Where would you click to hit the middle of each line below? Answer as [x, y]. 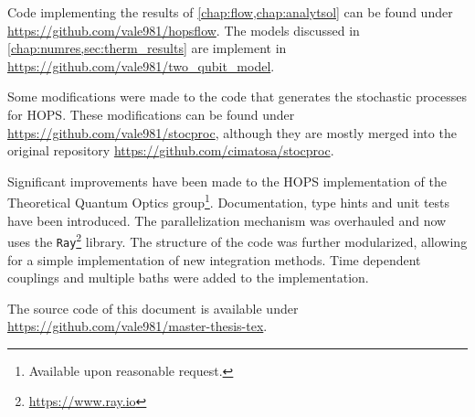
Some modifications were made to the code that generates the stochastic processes [237, 96]
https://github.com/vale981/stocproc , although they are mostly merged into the [232, 132]
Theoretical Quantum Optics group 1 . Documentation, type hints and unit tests [229, 201]
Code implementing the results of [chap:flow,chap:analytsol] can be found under [230, 12]
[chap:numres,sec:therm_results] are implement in [147, 48]
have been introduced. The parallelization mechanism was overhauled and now [227, 220]
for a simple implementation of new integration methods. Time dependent [214, 259]
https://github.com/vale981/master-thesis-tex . [137, 326]
